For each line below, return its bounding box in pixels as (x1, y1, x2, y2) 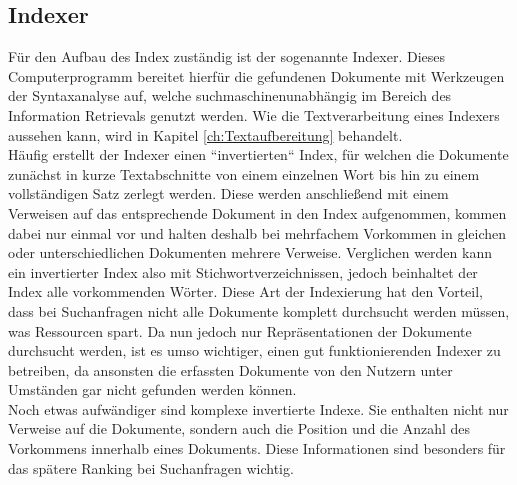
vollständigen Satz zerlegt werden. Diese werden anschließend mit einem (8, 183, 449, 204)
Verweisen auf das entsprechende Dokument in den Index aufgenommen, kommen (8, 202, 507, 223)
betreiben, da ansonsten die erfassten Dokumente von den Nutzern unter (8, 359, 453, 380)
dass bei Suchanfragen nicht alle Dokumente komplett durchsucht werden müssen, (8, 300, 510, 321)
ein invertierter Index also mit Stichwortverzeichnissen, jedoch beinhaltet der (8, 261, 478, 282)
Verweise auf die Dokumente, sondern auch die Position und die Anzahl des (8, 418, 470, 439)
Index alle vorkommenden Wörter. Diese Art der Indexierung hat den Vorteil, (8, 281, 484, 302)
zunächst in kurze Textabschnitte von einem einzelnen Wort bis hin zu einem (8, 163, 480, 184)
